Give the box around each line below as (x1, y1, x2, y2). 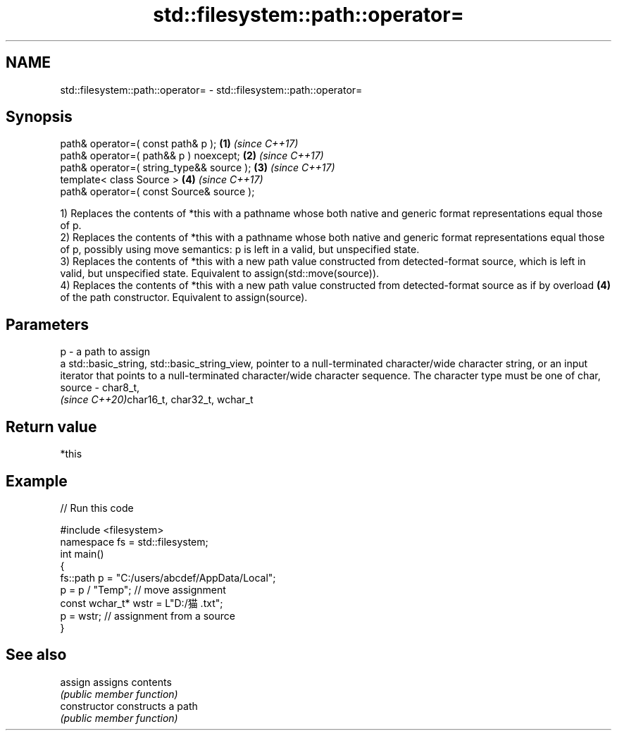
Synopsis (6, 108, 73, 126)
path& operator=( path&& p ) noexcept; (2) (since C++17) (60, 149, 324, 162)
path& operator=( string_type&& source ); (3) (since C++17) (60, 161, 335, 174)
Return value (6, 417, 97, 436)
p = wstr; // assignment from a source (60, 609, 235, 622)
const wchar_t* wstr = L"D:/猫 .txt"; (60, 596, 223, 609)
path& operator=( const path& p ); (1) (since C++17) (60, 137, 299, 150)
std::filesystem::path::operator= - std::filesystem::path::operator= (60, 83, 363, 96)
